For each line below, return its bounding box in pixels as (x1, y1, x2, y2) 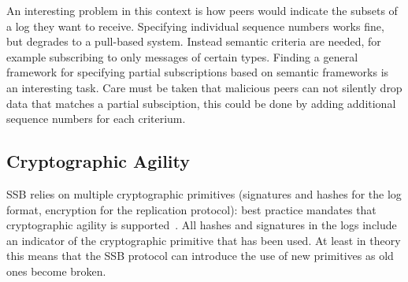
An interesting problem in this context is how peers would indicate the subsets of (6, 2, 398, 18)
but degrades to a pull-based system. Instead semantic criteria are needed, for (6, 33, 381, 50)
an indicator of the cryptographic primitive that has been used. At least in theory (6, 232, 401, 248)
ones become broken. (6, 262, 106, 279)
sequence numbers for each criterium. (6, 110, 186, 127)
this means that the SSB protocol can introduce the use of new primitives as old (6, 247, 394, 264)
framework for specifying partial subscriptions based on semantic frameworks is (6, 64, 389, 80)
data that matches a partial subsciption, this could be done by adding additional (6, 95, 396, 111)
